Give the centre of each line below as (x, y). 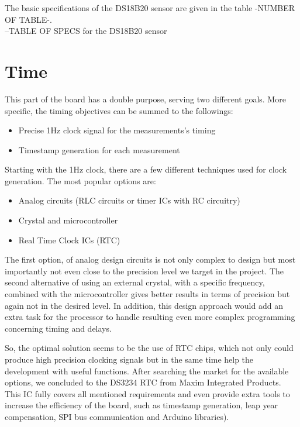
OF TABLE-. (28, 19)
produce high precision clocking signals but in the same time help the (129, 359)
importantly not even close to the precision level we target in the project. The (144, 271)
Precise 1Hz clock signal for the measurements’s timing (117, 130)
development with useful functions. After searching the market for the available (147, 371)
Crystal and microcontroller (68, 220)
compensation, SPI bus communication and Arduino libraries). (117, 416)
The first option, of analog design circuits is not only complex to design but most (150, 259)
